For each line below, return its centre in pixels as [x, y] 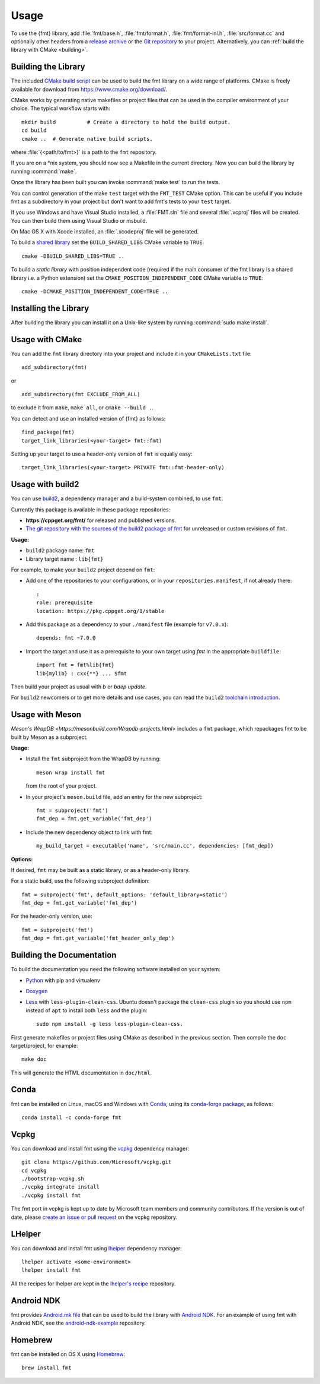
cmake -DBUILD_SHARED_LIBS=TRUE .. [73, 256]
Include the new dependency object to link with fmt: [89, 832]
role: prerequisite [65, 603]
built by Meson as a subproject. [49, 737]
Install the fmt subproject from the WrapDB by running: [93, 759]
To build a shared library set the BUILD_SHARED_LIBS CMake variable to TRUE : [108, 242]
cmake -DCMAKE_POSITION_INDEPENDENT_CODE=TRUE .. [95, 292]
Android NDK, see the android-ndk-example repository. [79, 1323]
